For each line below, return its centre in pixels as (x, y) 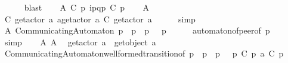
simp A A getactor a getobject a (80, 42)
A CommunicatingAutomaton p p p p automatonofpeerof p (137, 30)
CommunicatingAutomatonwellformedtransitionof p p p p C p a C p (144, 53)
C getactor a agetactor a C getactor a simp (100, 19)
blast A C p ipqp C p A (86, 7)
